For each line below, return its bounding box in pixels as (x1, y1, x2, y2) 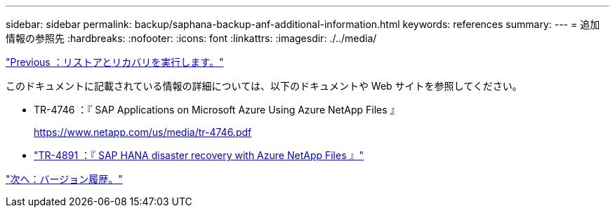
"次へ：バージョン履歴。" (6, 173, 123, 185)
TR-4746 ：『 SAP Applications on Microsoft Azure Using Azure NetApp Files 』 (34, 104, 400, 116)
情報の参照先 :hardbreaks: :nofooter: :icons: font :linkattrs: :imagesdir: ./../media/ (6, 32, 377, 44)
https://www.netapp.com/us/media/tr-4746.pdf (34, 126, 252, 138)
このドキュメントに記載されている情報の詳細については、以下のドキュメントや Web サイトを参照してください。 (6, 80, 522, 92)
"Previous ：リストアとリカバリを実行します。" (6, 56, 224, 68)
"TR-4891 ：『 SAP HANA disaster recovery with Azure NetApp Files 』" (34, 149, 364, 161)
